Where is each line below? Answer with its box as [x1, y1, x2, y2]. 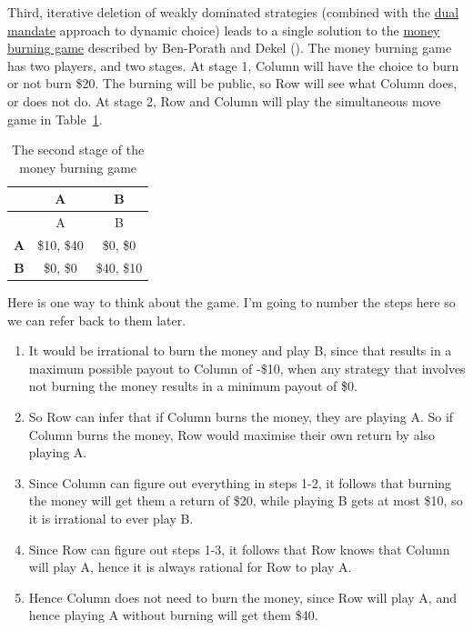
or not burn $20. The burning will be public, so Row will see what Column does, [7, 74, 458, 93]
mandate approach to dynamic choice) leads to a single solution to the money [7, 20, 440, 39]
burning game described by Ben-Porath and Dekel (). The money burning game [7, 38, 452, 57]
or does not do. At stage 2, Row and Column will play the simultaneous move [7, 91, 441, 110]
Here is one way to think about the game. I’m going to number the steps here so [7, 292, 456, 311]
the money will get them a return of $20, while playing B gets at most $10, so [28, 491, 463, 510]
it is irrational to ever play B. [28, 508, 194, 527]
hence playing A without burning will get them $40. [28, 605, 318, 625]
